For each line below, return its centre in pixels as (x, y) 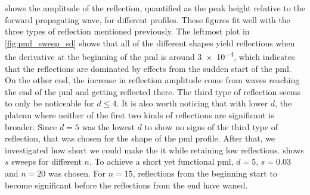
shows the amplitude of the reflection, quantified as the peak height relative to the (155, 8)
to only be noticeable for (49, 103)
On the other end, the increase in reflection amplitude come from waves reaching (152, 80)
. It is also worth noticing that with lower (192, 103)
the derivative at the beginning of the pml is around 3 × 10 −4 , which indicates (150, 56)
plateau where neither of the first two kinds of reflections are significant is (139, 115)
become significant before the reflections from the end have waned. (126, 185)
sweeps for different (46, 161)
